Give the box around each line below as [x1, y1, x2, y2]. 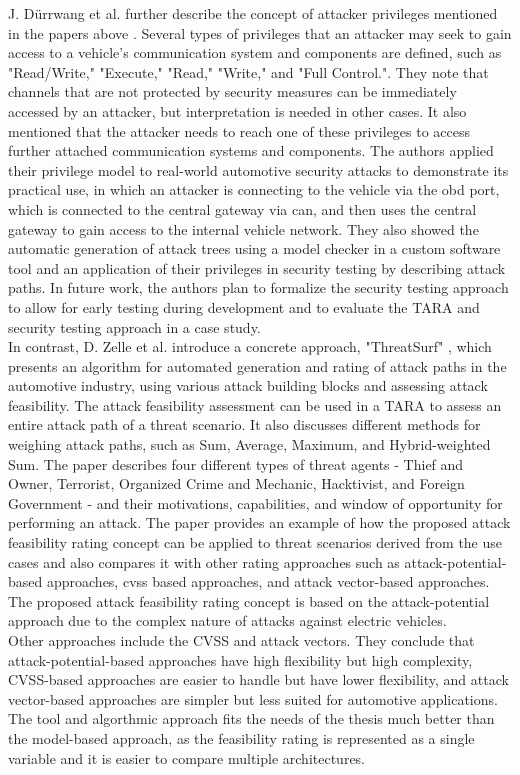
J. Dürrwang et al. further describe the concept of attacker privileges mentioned [8, 3, 498, 23]
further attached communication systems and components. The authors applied [8, 140, 494, 161]
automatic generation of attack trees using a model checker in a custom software [8, 238, 501, 259]
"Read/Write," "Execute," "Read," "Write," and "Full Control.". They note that [8, 61, 489, 82]
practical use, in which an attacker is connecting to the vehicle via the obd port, [8, 179, 500, 200]
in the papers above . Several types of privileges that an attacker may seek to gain [8, 22, 512, 43]
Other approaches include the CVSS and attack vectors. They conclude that [8, 630, 475, 650]
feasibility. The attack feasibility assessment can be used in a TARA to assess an [8, 394, 502, 415]
